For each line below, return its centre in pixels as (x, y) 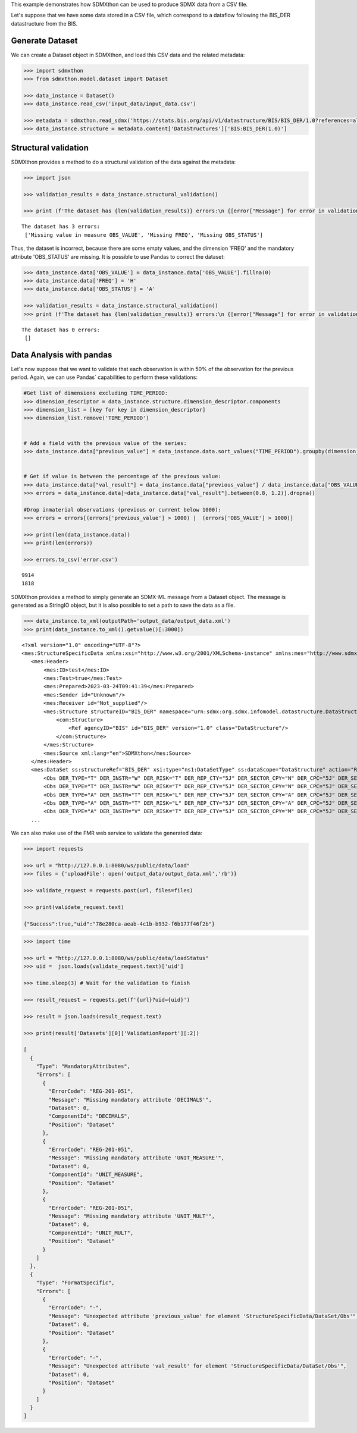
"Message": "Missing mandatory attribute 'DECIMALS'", (130, 1100)
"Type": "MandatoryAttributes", (83, 1067)
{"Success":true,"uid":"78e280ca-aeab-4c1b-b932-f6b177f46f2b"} (119, 924)
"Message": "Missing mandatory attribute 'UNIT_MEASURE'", (137, 1158)
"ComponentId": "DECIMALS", (90, 1116)
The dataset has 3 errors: (61, 227)
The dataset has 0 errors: (61, 330)
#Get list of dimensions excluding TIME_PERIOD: (96, 393)
